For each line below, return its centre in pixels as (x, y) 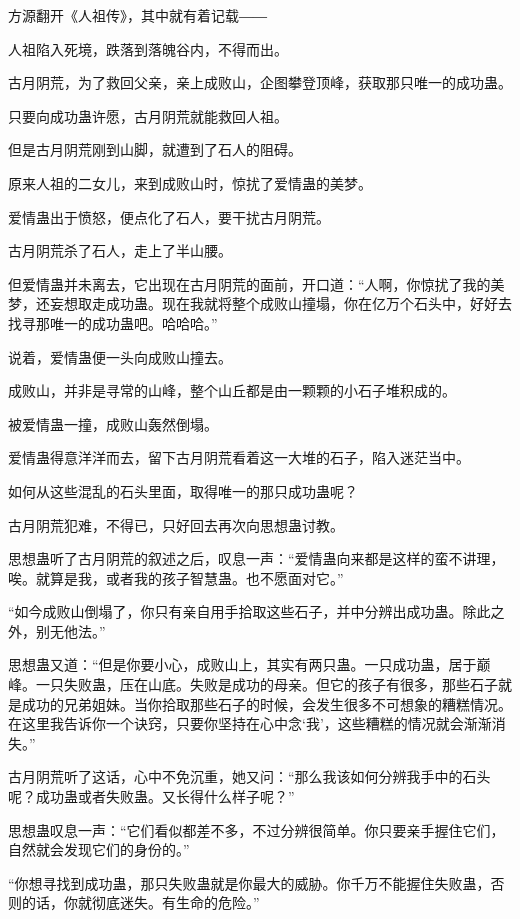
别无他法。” (70, 630)
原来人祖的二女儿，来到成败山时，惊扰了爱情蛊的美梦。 (190, 182)
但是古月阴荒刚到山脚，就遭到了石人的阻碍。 (155, 149)
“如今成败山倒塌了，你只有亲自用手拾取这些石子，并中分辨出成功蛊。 (235, 611)
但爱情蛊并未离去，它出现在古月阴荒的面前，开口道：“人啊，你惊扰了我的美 (256, 283)
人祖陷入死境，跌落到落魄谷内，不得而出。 (148, 48)
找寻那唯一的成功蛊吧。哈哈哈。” (113, 322)
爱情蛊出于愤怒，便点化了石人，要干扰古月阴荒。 (169, 216)
